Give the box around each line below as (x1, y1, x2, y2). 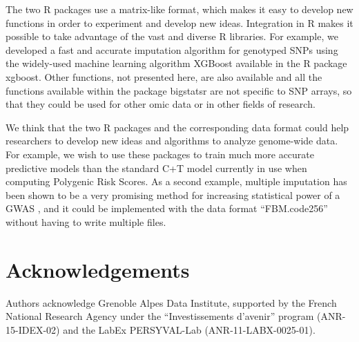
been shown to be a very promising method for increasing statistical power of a (6, 187, 340, 202)
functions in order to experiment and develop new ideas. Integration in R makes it (6, 15, 353, 30)
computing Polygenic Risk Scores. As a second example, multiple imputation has (6, 174, 347, 189)
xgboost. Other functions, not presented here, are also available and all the (6, 69, 322, 84)
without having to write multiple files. (6, 214, 166, 229)
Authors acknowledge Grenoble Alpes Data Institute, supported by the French (6, 295, 337, 310)
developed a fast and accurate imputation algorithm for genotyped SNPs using (6, 42, 338, 57)
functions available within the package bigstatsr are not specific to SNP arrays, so (6, 83, 352, 97)
